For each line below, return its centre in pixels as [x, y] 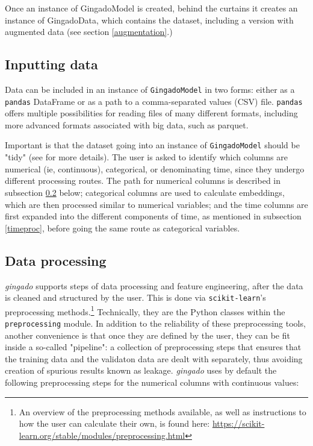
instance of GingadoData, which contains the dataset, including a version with [149, 20]
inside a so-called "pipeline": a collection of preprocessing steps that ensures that [153, 347]
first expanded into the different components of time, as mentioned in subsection [153, 216]
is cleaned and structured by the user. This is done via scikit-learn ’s [135, 297]
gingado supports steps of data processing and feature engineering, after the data [154, 285]
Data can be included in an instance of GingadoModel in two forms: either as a [150, 89]
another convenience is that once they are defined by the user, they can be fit [147, 335]
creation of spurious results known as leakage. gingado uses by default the [141, 370]
